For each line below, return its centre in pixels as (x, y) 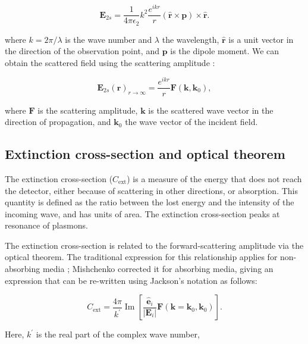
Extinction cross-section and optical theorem (145, 154)
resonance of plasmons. (46, 225)
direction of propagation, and (58, 122)
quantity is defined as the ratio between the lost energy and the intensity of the (150, 202)
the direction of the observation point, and (82, 51)
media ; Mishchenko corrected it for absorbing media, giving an (158, 269)
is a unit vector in (261, 39)
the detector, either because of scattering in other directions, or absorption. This (151, 190)
